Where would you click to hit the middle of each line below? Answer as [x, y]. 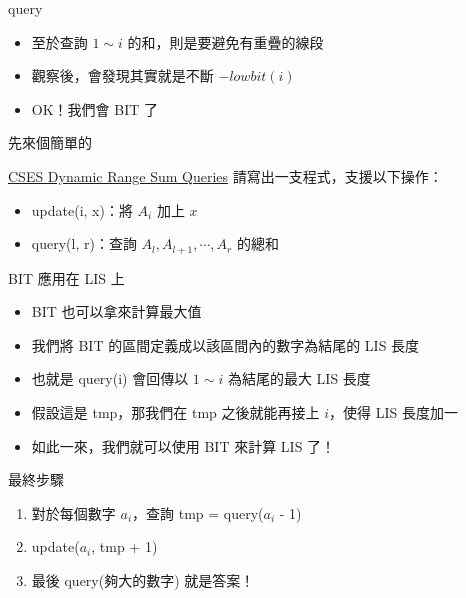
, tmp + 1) [124, 546]
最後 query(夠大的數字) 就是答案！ [143, 579]
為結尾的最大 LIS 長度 [299, 378]
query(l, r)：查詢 [84, 243]
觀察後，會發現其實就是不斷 [122, 75]
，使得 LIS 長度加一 [393, 411]
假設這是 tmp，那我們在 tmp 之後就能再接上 [175, 411]
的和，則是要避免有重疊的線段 [225, 41]
